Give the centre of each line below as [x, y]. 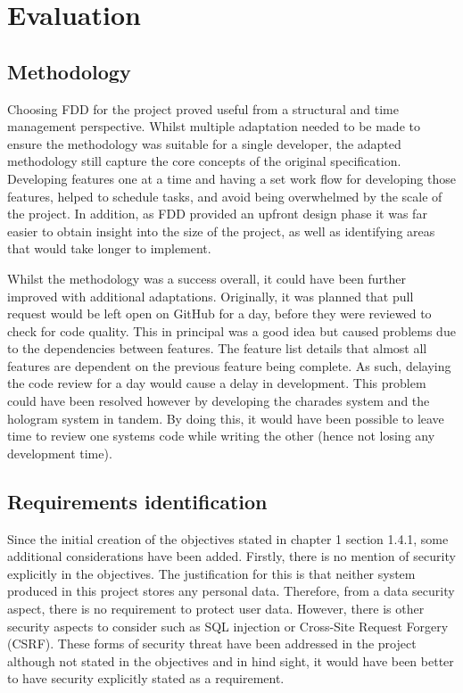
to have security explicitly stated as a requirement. [146, 678]
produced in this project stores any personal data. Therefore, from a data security [231, 591]
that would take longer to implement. [109, 248]
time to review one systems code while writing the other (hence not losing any [221, 436]
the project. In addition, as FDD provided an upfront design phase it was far [217, 214]
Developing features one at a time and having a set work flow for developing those [231, 178]
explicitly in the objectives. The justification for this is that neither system [211, 573]
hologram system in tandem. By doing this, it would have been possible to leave [226, 418]
